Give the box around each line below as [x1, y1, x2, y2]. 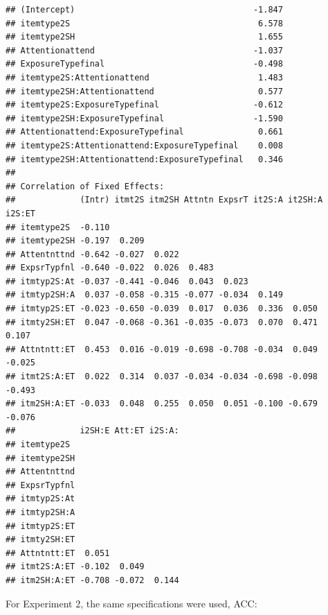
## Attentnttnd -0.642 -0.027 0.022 [6, 249, 179, 259]
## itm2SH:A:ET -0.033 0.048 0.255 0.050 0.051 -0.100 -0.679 [6, 399, 318, 409]
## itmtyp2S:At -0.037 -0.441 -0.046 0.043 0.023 [6, 276, 248, 286]
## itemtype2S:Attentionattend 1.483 [6, 72, 283, 83]
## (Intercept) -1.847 [6, 5, 283, 15]
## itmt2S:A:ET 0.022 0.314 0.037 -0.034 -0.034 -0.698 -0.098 [6, 372, 318, 382]
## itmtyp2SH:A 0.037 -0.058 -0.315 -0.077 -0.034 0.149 [6, 290, 283, 300]
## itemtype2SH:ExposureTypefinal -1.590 [6, 113, 283, 123]
